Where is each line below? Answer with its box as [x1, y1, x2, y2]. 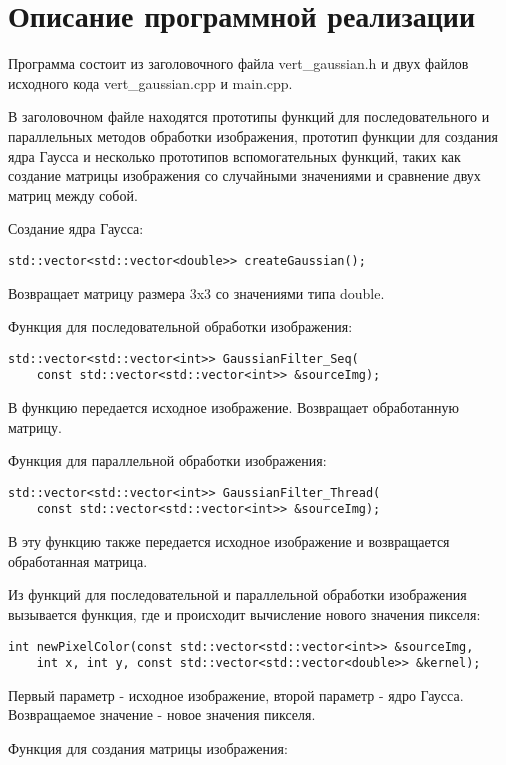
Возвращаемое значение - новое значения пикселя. [8, 704, 316, 725]
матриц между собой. [8, 184, 138, 205]
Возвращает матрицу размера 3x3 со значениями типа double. [8, 282, 385, 303]
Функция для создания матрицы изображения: [8, 738, 288, 758]
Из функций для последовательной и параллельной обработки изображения [8, 584, 467, 605]
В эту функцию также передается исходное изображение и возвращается [8, 531, 450, 552]
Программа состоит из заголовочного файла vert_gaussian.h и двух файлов [8, 53, 469, 74]
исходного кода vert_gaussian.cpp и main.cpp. [8, 72, 293, 93]
